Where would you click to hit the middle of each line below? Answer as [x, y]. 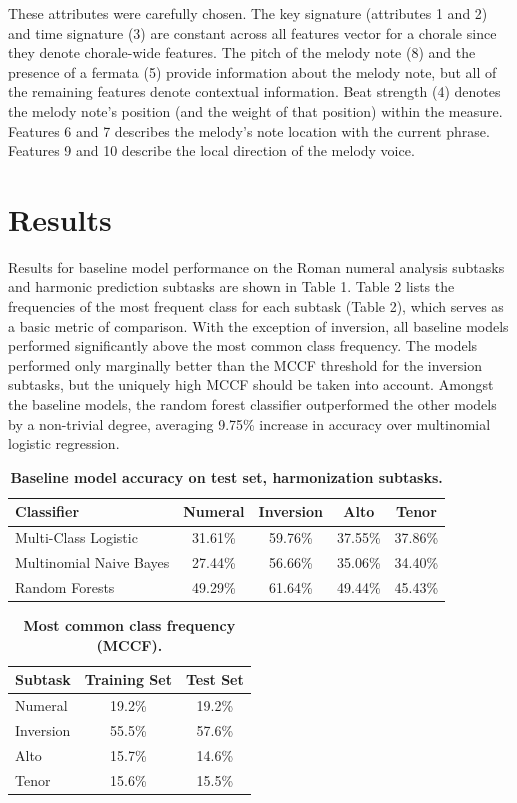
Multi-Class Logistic [76, 537]
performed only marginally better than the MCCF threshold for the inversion [245, 364]
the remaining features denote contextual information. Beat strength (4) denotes [254, 91]
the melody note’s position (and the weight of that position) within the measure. [255, 110]
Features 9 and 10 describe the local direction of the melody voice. [211, 150]
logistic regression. [64, 443]
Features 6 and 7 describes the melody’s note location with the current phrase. [249, 130]
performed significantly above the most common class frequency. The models [243, 345]
